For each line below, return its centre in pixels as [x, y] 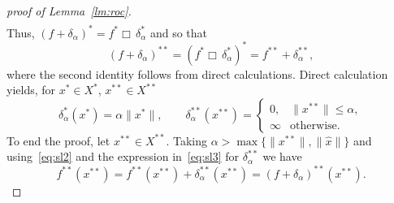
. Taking [186, 140]
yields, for [31, 90]
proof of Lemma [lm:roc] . [69, 11]
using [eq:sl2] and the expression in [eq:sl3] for [123, 156]
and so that [179, 32]
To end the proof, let [58, 140]
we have [282, 156]
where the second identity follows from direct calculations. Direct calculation [197, 73]
